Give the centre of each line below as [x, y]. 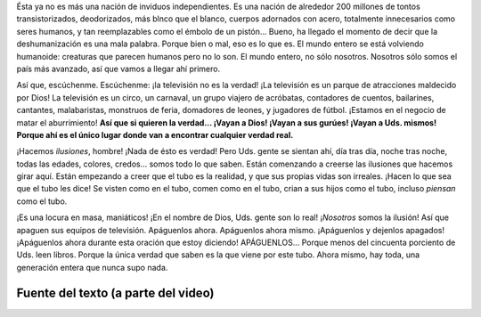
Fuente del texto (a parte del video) [115, 293]
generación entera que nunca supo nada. [92, 267]
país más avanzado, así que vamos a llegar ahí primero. [118, 69]
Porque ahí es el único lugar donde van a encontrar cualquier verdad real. [155, 134]
